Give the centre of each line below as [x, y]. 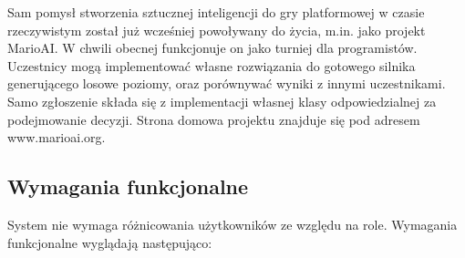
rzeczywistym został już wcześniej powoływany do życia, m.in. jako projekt [217, 30]
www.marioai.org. [57, 137]
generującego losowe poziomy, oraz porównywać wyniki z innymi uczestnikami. [227, 83]
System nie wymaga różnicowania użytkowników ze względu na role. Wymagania [232, 224]
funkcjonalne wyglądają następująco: [110, 242]
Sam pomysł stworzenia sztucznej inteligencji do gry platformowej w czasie [216, 12]
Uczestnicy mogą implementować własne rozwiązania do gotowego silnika [212, 65]
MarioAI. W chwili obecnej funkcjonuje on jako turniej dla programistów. [212, 48]
